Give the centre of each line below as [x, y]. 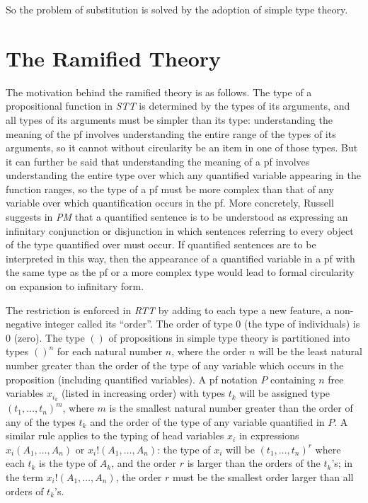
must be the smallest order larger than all [263, 477]
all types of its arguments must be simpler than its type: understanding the [169, 119]
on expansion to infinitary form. [75, 286]
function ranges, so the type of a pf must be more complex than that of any [170, 189]
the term [24, 477]
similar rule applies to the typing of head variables [115, 435]
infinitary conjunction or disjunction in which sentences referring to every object [180, 230]
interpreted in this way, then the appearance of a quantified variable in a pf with [180, 258]
